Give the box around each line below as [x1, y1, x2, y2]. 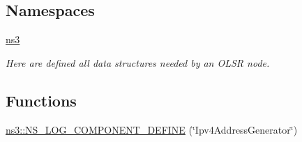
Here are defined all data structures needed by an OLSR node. [6, 55, 270, 70]
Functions [6, 89, 77, 111]
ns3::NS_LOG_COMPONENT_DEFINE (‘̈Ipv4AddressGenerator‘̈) [6, 122, 298, 136]
